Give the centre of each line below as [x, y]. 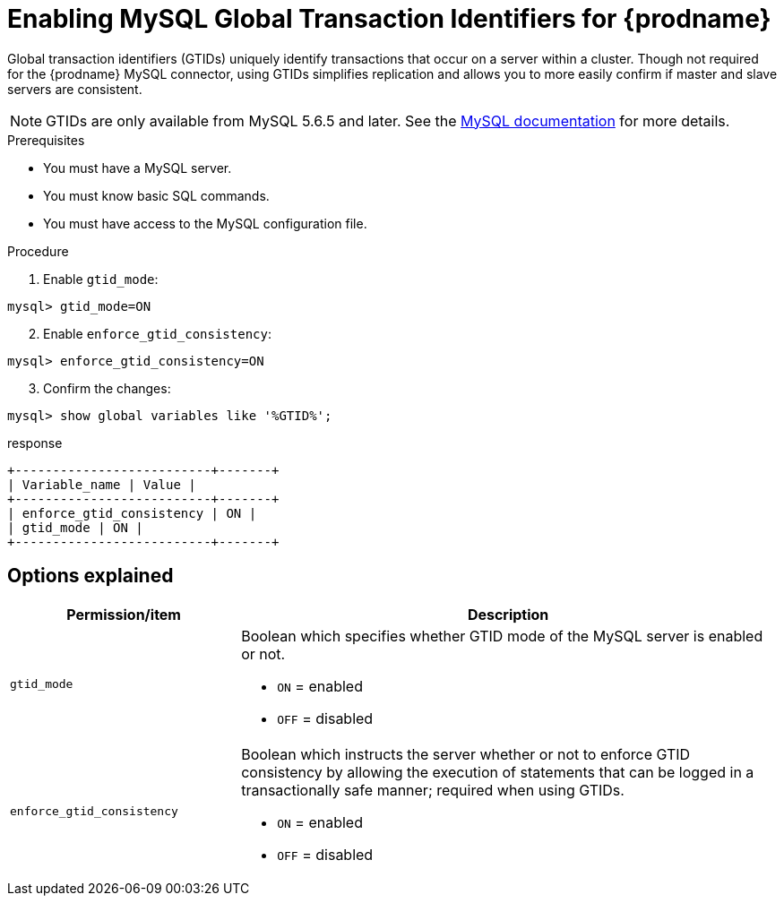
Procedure [38, 251]
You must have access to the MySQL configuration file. [205, 223]
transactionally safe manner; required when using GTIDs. [433, 790]
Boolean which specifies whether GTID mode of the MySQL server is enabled [502, 636]
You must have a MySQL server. [138, 168]
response [35, 443]
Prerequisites [46, 140]
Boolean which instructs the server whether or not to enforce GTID [466, 754]
